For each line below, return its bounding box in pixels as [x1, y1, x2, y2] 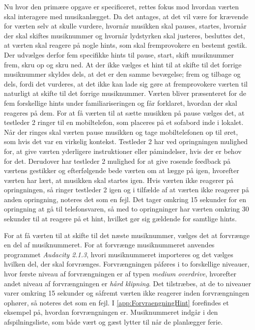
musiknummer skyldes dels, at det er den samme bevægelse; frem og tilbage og [4, 69, 241, 79]
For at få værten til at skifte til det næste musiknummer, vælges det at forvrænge [4, 230, 250, 240]
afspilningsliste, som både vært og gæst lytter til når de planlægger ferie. [4, 317, 223, 327]
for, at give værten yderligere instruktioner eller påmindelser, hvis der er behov [4, 146, 242, 156]
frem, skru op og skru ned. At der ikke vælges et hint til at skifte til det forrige [4, 59, 242, 69]
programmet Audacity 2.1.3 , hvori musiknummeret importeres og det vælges [4, 249, 233, 259]
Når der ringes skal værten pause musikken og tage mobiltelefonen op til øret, [4, 126, 238, 137]
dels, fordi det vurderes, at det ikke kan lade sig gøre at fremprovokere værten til [4, 78, 248, 89]
